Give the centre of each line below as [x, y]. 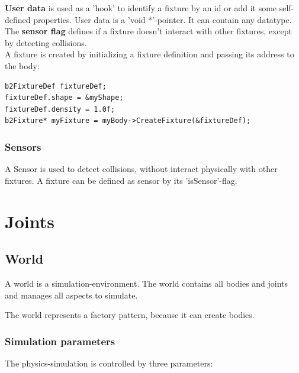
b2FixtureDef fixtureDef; [56, 86]
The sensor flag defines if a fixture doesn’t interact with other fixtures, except [148, 31]
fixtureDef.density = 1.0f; [60, 109]
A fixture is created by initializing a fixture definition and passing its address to [149, 54]
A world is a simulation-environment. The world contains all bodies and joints [147, 283]
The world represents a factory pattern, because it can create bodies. [130, 315]
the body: [22, 65]
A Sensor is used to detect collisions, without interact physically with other [141, 169]
